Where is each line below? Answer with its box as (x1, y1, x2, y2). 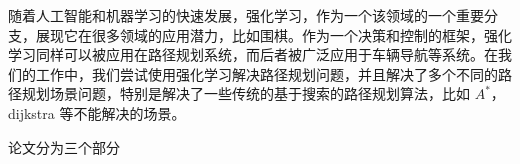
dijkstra (8, 102, 55, 123)
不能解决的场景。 (73, 102, 186, 123)
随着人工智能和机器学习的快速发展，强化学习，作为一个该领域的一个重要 (8, 5, 484, 25)
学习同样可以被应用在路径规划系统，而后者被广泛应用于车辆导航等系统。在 (8, 44, 498, 65)
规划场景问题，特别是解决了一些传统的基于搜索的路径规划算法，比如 (21, 83, 470, 104)
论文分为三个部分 (8, 136, 120, 157)
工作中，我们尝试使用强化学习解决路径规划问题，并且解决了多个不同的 (35, 63, 498, 84)
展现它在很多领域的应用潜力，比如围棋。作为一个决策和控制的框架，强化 (35, 24, 512, 45)
